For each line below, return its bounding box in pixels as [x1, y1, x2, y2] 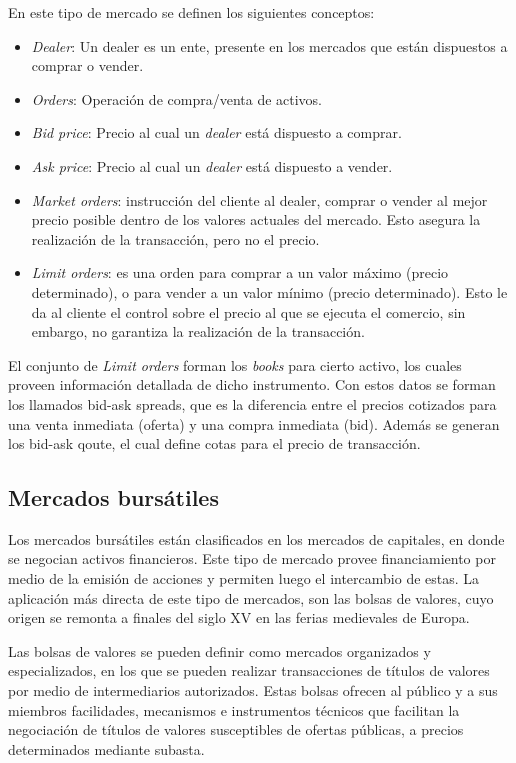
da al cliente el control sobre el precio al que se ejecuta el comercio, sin [31, 301, 466, 322]
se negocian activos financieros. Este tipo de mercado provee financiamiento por [8, 548, 496, 569]
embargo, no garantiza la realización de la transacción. [31, 321, 365, 342]
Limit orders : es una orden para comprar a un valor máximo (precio [31, 262, 449, 283]
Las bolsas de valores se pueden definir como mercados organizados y [8, 640, 431, 661]
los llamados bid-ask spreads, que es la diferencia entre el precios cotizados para [8, 393, 497, 414]
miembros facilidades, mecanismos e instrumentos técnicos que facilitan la [8, 699, 460, 720]
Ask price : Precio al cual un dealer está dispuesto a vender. [31, 155, 393, 176]
